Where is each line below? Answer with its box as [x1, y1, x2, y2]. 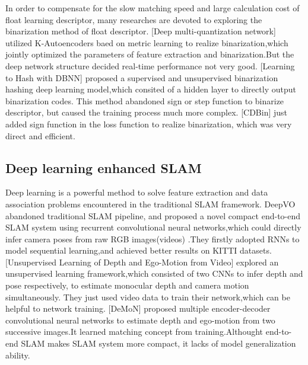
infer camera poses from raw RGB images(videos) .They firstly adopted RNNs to [5, 232, 300, 245]
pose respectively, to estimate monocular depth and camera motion [5, 279, 249, 292]
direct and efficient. [5, 129, 75, 142]
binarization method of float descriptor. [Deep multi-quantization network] [5, 25, 276, 37]
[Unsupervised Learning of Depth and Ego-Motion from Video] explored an [5, 255, 279, 268]
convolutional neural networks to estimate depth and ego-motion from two [5, 313, 275, 326]
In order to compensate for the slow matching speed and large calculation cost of [5, 2, 300, 14]
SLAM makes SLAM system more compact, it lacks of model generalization [21, 337, 296, 350]
